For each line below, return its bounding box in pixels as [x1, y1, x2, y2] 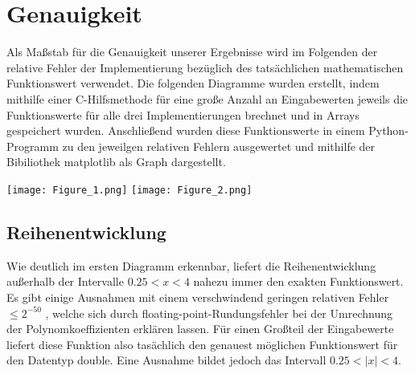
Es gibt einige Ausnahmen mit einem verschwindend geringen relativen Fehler [6, 288, 389, 305]
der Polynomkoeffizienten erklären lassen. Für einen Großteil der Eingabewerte [6, 320, 394, 337]
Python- [368, 122, 409, 139]
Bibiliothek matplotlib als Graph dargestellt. [6, 153, 226, 170]
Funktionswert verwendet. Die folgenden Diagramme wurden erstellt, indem [6, 75, 380, 91]
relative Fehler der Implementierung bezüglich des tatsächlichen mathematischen [6, 59, 404, 75]
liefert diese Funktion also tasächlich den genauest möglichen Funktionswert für [6, 335, 398, 352]
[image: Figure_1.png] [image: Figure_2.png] [6, 184, 253, 196]
